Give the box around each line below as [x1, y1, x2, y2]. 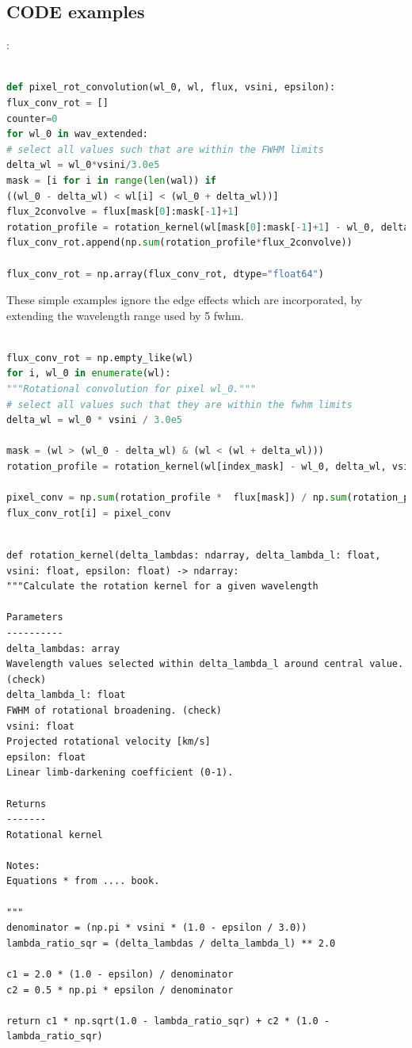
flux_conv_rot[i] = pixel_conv [6, 507, 171, 519]
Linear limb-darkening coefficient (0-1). [6, 767, 234, 779]
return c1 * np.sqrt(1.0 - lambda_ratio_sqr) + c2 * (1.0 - [6, 1015, 330, 1027]
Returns [6, 798, 47, 810]
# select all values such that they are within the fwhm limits [6, 398, 353, 410]
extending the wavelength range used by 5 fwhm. [6, 307, 244, 323]
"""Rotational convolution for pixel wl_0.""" [6, 383, 256, 395]
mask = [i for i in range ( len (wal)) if [6, 174, 216, 186]
